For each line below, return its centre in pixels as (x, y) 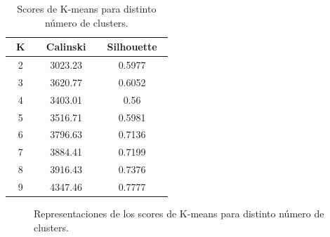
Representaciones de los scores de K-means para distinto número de (179, 214)
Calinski (66, 47)
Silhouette (132, 47)
